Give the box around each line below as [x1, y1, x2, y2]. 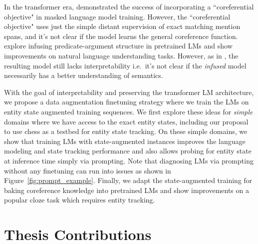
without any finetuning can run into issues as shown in [4, 165, 171, 175]
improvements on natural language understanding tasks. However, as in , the [4, 50, 239, 60]
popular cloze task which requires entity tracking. [4, 194, 155, 205]
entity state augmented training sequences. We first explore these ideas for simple [4, 106, 253, 116]
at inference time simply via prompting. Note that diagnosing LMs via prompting [4, 155, 254, 165]
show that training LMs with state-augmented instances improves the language [4, 135, 246, 146]
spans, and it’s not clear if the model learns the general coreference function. [4, 30, 238, 41]
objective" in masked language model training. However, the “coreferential [4, 11, 231, 21]
